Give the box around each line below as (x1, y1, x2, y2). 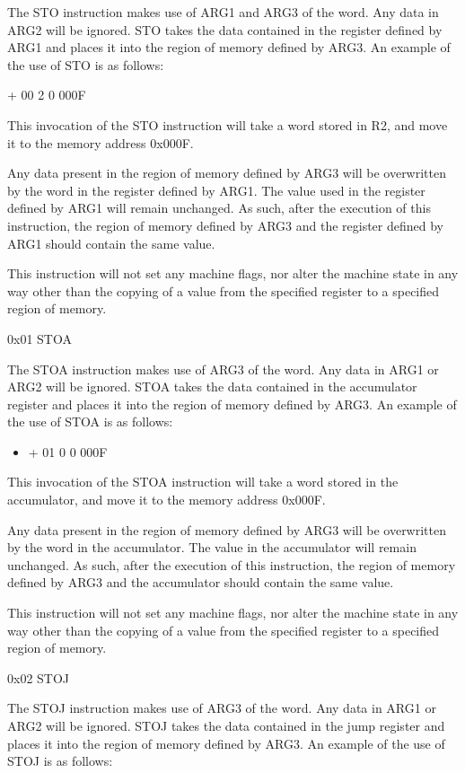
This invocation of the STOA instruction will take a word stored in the (7, 472, 399, 491)
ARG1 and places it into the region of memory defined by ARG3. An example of (7, 38, 451, 57)
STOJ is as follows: (7, 751, 113, 770)
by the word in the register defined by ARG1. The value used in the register (7, 180, 426, 199)
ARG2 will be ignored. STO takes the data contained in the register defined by (7, 20, 443, 39)
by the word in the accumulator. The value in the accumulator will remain (7, 538, 417, 557)
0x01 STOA (7, 329, 72, 347)
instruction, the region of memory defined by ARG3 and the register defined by (7, 215, 443, 234)
